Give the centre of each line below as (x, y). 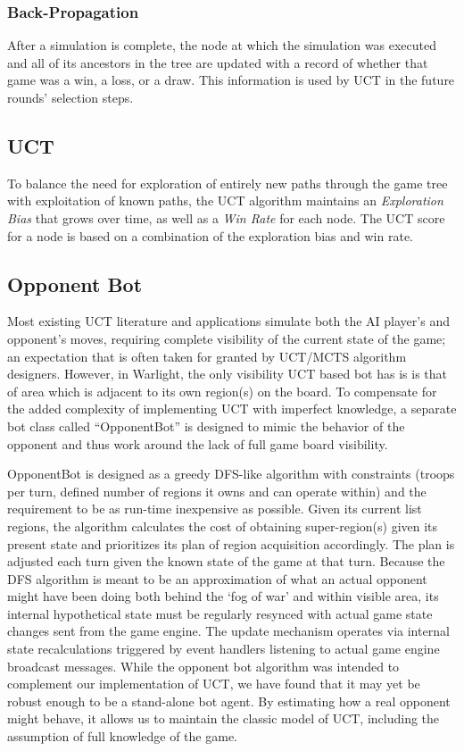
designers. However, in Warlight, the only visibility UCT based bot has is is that (227, 374)
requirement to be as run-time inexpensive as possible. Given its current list (215, 509)
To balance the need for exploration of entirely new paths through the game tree (228, 183)
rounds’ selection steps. (70, 97)
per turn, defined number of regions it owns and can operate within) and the (217, 491)
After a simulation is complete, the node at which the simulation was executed (222, 45)
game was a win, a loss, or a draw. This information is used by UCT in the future (231, 80)
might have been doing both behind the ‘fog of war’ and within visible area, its (223, 596)
